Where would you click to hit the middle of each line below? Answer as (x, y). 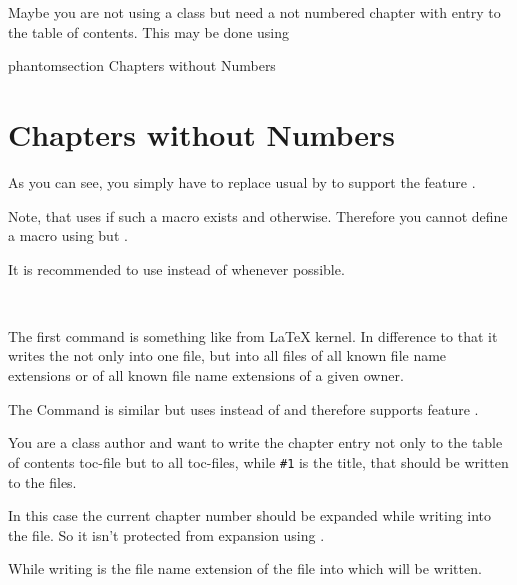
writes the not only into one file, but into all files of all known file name (227, 355)
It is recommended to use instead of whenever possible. (176, 268)
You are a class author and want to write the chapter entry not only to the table (255, 442)
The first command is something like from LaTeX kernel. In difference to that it (253, 335)
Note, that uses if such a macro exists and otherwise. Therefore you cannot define (258, 215)
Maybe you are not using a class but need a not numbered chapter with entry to (254, 12)
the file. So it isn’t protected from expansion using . (166, 534)
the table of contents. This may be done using (148, 31)
